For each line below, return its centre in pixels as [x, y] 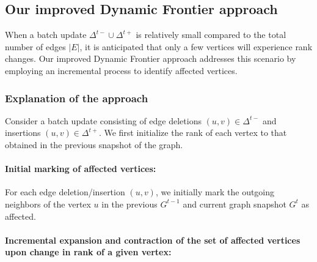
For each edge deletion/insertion [65, 192]
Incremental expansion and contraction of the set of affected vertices [153, 240]
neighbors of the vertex [48, 204]
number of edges [35, 46]
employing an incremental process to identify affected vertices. [121, 70]
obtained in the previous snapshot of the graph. [94, 144]
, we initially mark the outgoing [215, 192]
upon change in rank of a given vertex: [88, 252]
